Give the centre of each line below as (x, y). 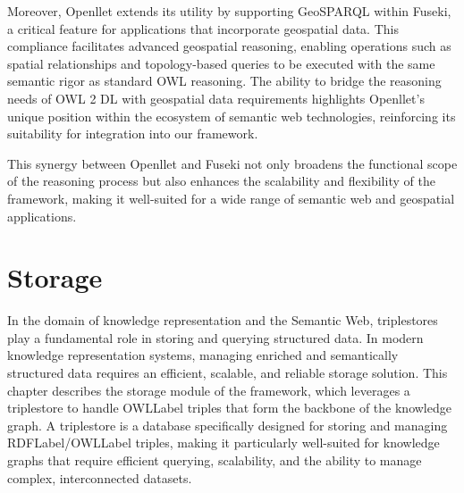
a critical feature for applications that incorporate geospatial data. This (203, 28)
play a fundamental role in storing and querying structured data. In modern (215, 337)
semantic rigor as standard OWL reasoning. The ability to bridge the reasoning (224, 81)
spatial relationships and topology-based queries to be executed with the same (221, 63)
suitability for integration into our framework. (133, 134)
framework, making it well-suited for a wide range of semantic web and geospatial (231, 198)
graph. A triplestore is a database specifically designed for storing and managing (228, 425)
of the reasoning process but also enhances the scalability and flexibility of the (221, 181)
